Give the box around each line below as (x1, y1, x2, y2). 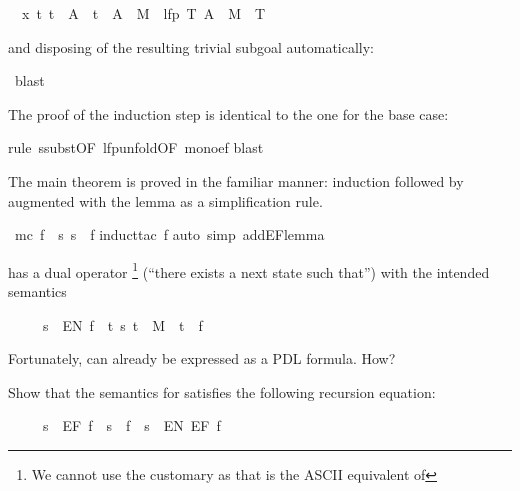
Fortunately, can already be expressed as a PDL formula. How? (8, 348, 396, 369)
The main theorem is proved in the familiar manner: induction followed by (8, 170, 464, 191)
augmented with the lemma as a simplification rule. (8, 190, 323, 211)
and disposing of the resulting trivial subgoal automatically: (8, 36, 375, 57)
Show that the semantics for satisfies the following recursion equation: (8, 381, 436, 402)
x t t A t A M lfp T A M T (21, 3, 266, 23)
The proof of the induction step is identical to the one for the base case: (8, 103, 449, 124)
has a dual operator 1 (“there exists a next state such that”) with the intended (8, 258, 490, 282)
